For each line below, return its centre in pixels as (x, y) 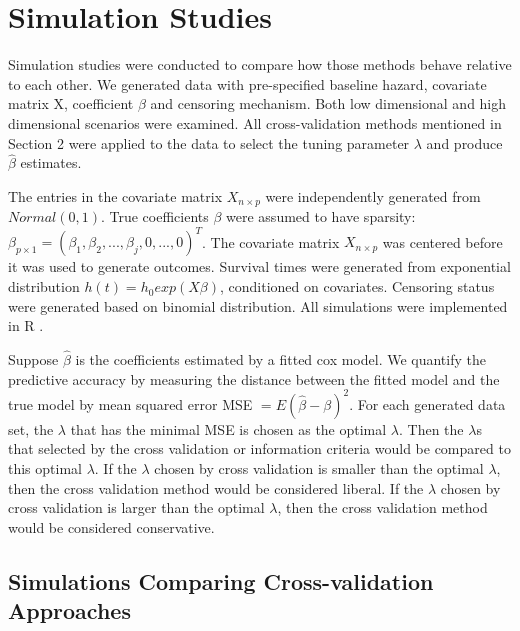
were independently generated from (373, 195)
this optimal (45, 467)
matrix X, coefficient (71, 103)
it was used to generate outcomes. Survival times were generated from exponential (259, 266)
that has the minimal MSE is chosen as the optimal (228, 428)
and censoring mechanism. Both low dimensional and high (328, 103)
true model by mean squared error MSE (130, 403)
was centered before (442, 241)
